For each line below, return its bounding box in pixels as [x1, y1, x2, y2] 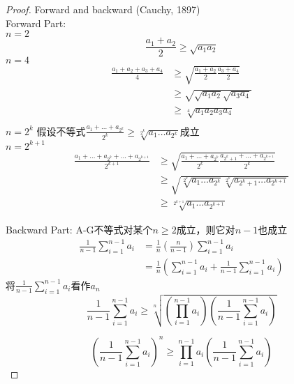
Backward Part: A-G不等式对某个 [6, 222, 153, 236]
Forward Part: [6, 15, 66, 30]
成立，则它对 [176, 222, 235, 236]
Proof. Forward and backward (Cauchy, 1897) [6, 2, 200, 16]
